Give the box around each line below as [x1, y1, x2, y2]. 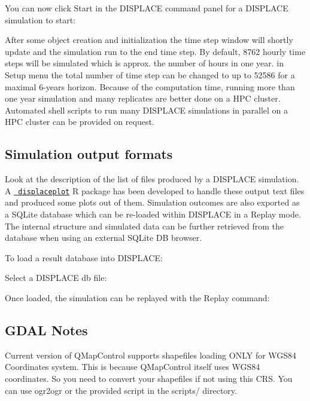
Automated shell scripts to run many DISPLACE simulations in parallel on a [5, 103, 288, 116]
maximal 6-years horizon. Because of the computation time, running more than [5, 80, 295, 93]
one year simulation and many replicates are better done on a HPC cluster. [5, 92, 281, 105]
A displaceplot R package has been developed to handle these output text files [5, 184, 305, 197]
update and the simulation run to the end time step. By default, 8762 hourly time [5, 45, 306, 57]
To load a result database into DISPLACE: [5, 251, 163, 264]
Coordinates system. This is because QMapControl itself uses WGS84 [5, 360, 260, 373]
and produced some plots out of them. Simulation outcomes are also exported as [5, 196, 300, 209]
